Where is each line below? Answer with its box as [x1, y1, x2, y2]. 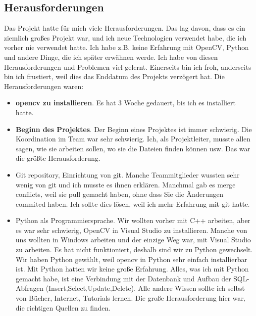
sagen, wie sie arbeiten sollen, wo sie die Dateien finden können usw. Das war [15, 143, 251, 153]
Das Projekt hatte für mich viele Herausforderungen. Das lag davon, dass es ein [4, 23, 245, 33]
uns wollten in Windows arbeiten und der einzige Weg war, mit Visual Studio [15, 234, 251, 245]
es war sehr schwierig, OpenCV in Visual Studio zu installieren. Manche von [15, 225, 248, 235]
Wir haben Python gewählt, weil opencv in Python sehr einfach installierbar [15, 254, 248, 264]
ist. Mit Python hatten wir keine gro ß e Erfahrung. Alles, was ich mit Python [15, 264, 249, 274]
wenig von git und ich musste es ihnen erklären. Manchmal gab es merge [15, 179, 236, 189]
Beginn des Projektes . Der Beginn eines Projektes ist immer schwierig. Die [15, 124, 252, 134]
